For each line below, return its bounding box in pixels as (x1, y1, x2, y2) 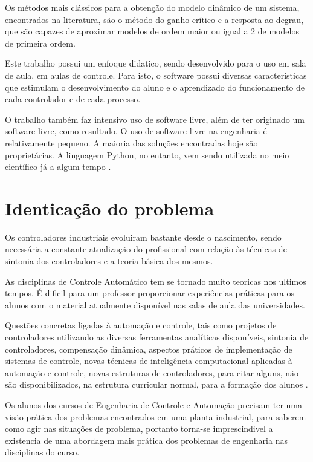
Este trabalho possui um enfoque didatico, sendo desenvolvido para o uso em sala (5, 57, 306, 70)
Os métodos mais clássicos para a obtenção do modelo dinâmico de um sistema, (5, 1, 300, 13)
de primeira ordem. (5, 36, 76, 49)
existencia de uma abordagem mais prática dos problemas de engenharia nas (5, 434, 288, 446)
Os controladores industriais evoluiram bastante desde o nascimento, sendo (5, 230, 282, 243)
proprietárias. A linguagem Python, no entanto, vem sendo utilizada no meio (5, 148, 289, 161)
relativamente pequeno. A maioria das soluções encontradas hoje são (5, 136, 258, 149)
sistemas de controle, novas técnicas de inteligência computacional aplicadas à (5, 354, 292, 367)
